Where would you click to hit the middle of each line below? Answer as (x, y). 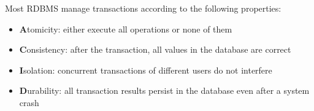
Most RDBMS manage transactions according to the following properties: (143, 8)
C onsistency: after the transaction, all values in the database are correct (155, 49)
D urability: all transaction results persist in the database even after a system (164, 90)
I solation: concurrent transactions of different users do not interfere (146, 70)
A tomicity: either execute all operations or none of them (126, 29)
